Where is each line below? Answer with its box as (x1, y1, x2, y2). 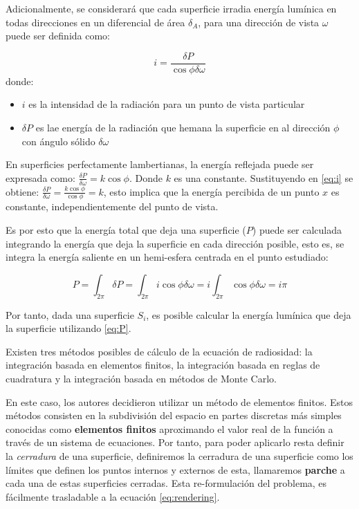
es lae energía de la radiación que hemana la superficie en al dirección (35, 120, 331, 135)
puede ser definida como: (6, 28, 111, 43)
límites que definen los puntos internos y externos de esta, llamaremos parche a (6, 462, 345, 476)
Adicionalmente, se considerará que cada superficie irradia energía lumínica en (6, 1, 337, 15)
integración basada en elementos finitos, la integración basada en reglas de (6, 358, 320, 372)
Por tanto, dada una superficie (6, 307, 134, 322)
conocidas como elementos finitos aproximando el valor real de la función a (6, 421, 333, 436)
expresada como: (6, 170, 75, 185)
